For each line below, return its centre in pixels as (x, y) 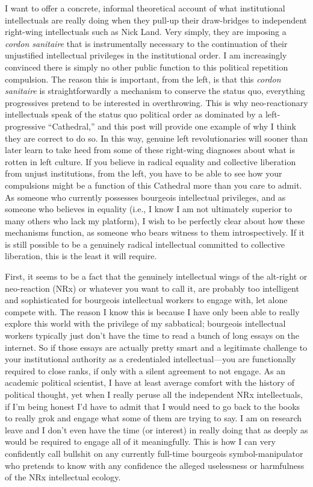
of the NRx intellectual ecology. (63, 477)
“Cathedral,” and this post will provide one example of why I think (172, 126)
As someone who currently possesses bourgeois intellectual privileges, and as (145, 197)
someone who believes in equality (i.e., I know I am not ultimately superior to (149, 209)
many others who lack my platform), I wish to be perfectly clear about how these (155, 220)
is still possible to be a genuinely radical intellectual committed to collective (145, 244)
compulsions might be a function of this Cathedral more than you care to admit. (153, 185)
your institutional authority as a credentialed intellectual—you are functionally (150, 359)
